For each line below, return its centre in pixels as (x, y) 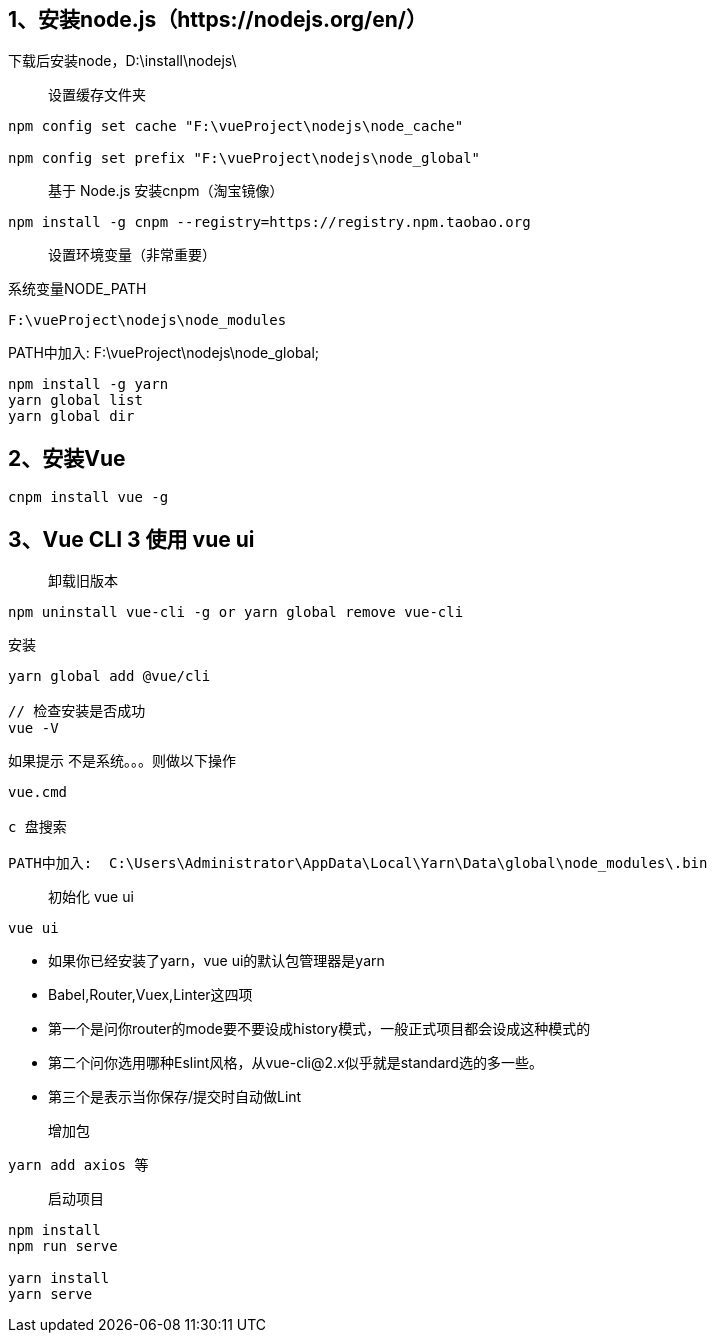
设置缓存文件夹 (97, 95)
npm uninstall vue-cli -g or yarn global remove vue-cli (236, 612)
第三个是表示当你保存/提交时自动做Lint (175, 1097)
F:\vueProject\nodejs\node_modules (147, 320)
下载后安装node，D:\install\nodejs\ (122, 61)
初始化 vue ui (91, 897)
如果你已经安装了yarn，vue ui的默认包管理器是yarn (216, 961)
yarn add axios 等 (78, 1165)
